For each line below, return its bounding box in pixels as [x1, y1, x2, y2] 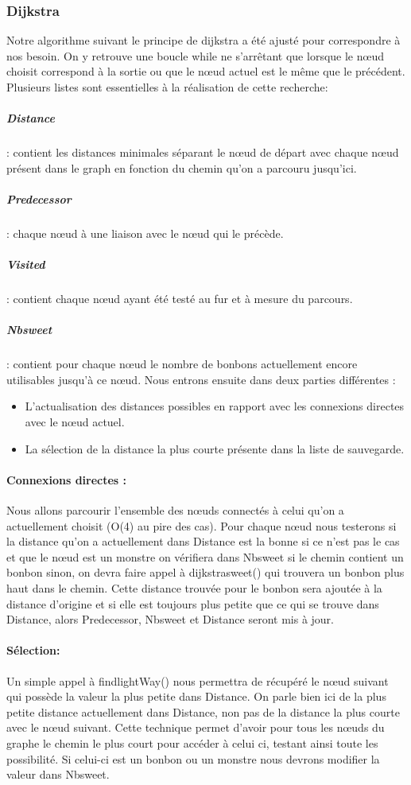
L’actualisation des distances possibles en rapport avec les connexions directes [25, 398, 405, 414]
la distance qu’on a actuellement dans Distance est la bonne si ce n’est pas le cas [6, 533, 400, 550]
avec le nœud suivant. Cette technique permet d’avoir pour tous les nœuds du [6, 719, 385, 736]
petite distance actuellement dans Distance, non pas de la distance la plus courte [6, 703, 400, 720]
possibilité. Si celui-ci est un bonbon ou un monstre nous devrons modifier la [6, 750, 380, 767]
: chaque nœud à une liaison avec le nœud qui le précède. [6, 224, 284, 241]
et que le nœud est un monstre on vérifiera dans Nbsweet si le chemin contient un [6, 548, 404, 565]
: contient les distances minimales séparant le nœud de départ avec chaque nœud [6, 144, 399, 161]
